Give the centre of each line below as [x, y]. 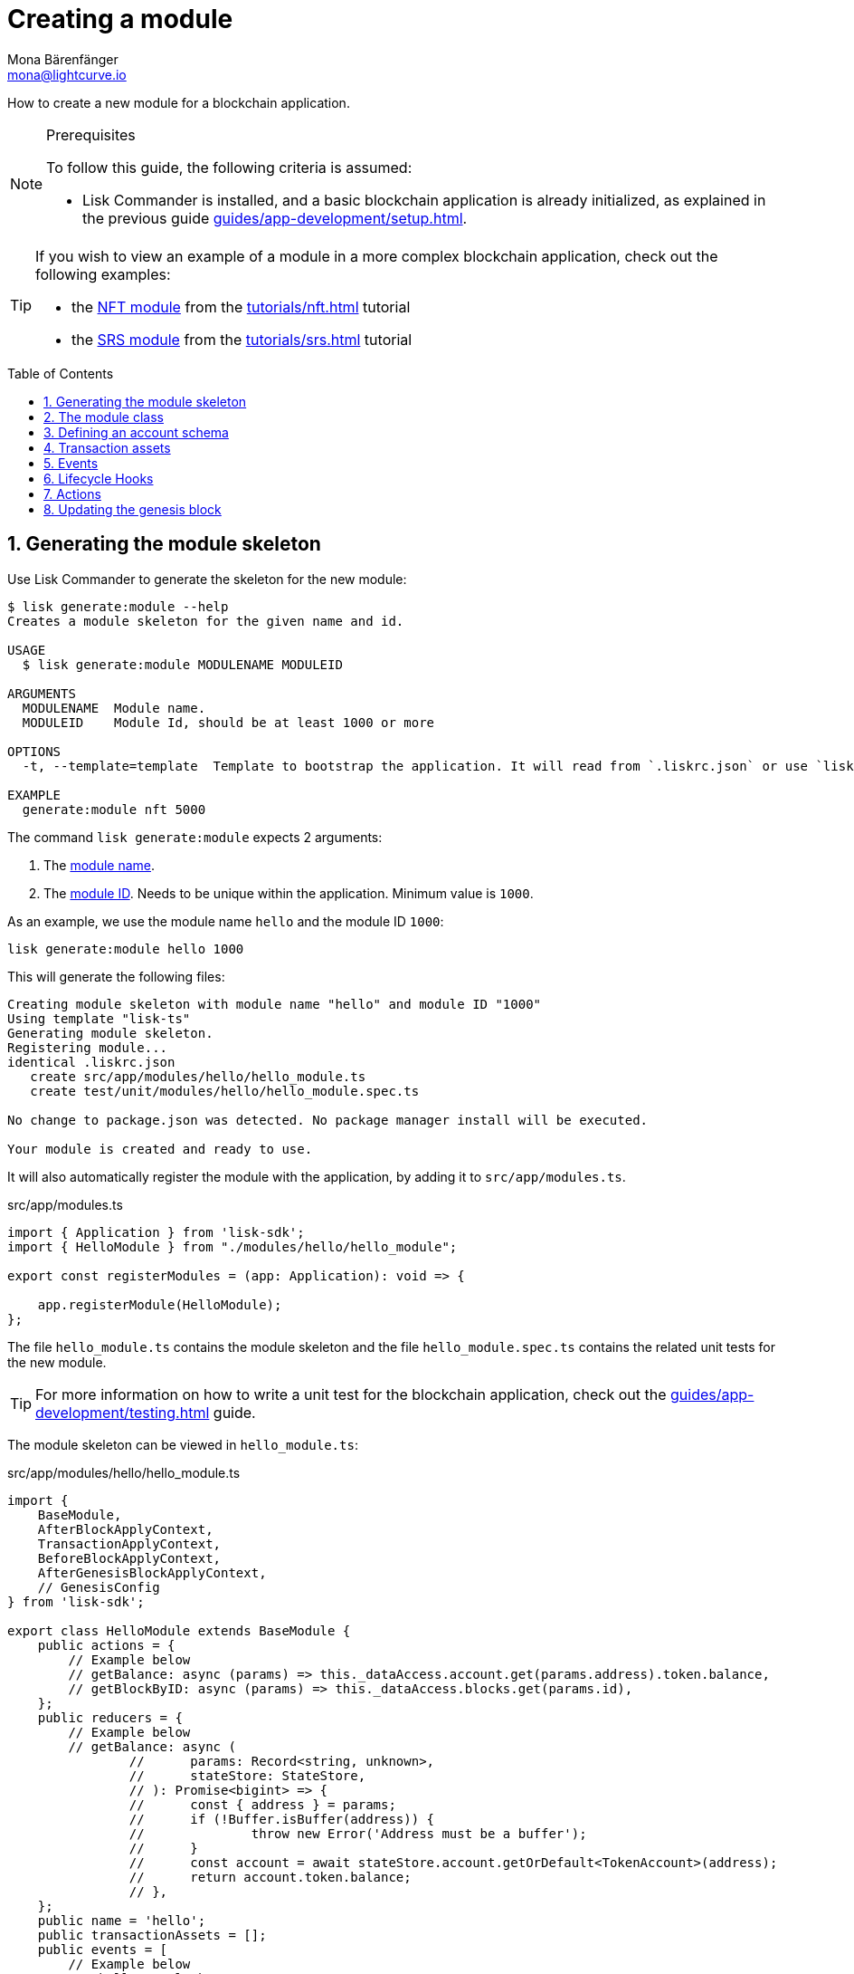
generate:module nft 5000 [114, 809]
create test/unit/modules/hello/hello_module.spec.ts [225, 1091]
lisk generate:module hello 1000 [126, 949]
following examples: [103, 274]
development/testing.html [123, 1412]
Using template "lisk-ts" [99, 1018]
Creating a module [120, 19]
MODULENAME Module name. [114, 708]
